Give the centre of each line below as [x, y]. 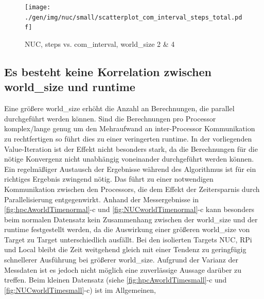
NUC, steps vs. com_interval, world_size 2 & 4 [100, 43]
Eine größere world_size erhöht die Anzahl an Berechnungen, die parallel [119, 108]
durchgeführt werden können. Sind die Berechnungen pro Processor [110, 118]
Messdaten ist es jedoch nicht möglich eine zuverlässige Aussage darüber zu [123, 269]
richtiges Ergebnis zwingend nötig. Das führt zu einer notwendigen [109, 179]
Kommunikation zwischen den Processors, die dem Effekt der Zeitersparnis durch [132, 189]
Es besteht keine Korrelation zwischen [108, 71]
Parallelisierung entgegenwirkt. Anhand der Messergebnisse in [102, 199]
